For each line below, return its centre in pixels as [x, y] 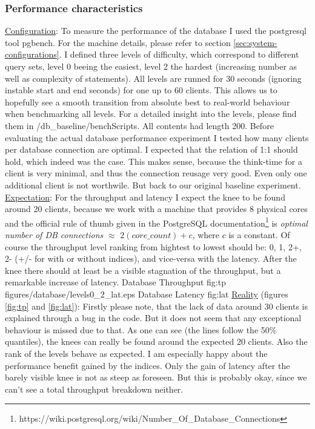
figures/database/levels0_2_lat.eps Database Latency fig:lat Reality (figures [147, 294]
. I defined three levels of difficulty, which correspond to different [179, 54]
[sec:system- [255, 42]
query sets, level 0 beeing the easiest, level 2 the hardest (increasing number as [151, 66]
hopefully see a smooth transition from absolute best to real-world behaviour [148, 101]
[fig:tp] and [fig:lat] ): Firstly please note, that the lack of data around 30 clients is [156, 306]
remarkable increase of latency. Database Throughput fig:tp [115, 282]
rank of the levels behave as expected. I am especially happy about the [136, 353]
